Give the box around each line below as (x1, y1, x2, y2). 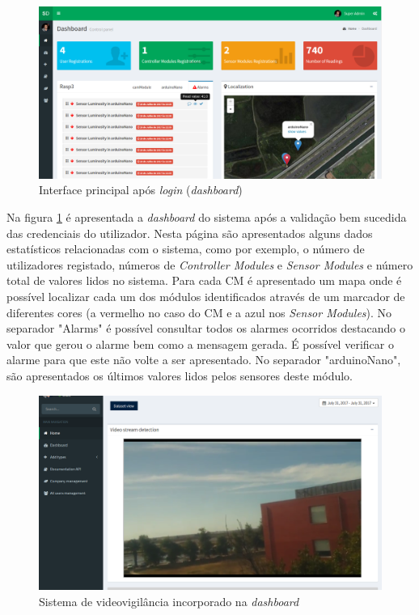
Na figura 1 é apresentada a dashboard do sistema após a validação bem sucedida (6, 209, 407, 226)
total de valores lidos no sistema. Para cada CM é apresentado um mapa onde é (6, 272, 402, 289)
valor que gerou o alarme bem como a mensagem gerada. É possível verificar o (6, 335, 394, 352)
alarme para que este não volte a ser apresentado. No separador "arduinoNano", (6, 351, 401, 368)
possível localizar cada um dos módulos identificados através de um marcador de (6, 287, 405, 304)
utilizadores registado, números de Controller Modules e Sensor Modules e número (6, 256, 413, 273)
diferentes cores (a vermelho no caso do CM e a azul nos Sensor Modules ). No (6, 303, 392, 320)
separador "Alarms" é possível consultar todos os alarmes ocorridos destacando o (6, 320, 405, 337)
